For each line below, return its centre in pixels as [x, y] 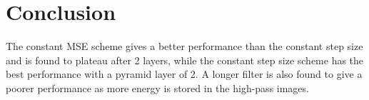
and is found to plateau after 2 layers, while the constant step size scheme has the [185, 60]
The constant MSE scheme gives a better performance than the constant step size [184, 46]
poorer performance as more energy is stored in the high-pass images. [157, 87]
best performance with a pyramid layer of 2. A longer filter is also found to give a [184, 74]
